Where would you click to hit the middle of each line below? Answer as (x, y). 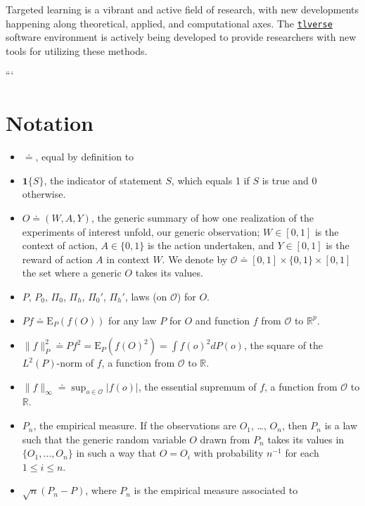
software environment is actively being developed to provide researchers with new (181, 37)
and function (223, 320)
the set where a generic (72, 273)
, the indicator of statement (103, 180)
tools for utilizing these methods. (77, 50)
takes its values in (306, 439)
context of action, (60, 245)
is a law (341, 425)
